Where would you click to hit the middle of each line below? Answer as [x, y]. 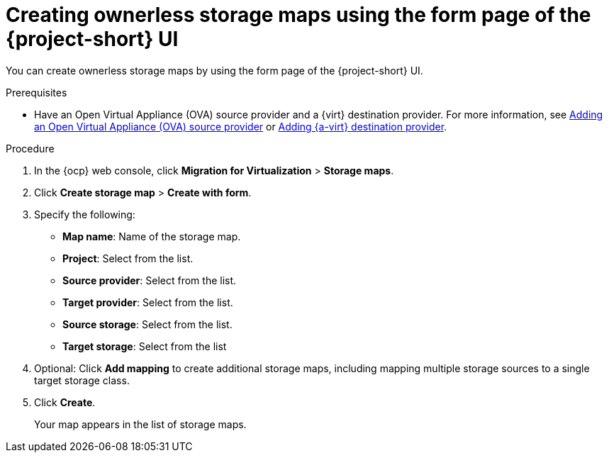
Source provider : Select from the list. [150, 280]
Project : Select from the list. [128, 258]
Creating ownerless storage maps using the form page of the [298, 15]
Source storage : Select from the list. [147, 324]
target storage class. [82, 380]
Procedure [30, 148]
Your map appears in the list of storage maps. [140, 424]
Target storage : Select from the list [145, 346]
